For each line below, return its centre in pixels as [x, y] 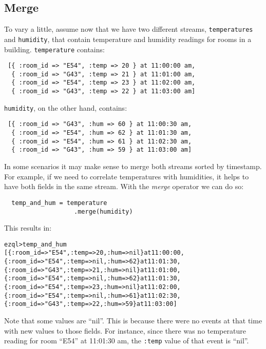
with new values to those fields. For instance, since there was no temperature [125, 330]
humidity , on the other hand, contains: [66, 107]
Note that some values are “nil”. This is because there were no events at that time [133, 321]
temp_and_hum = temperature [59, 203]
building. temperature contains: [54, 49]
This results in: [28, 228]
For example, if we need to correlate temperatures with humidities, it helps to [127, 176]
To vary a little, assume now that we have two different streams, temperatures [129, 29]
